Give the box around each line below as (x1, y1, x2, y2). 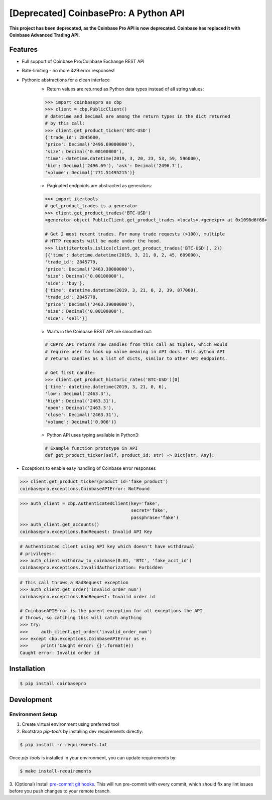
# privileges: (20, 551, 55, 557)
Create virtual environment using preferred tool (22, 721, 119, 727)
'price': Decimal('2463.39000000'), (45, 301, 135, 307)
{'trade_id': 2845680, (45, 135, 101, 140)
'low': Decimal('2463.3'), (45, 391, 111, 396)
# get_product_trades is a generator (45, 203, 138, 209)
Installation (9, 664, 45, 673)
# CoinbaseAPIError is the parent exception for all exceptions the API (20, 608, 203, 613)
